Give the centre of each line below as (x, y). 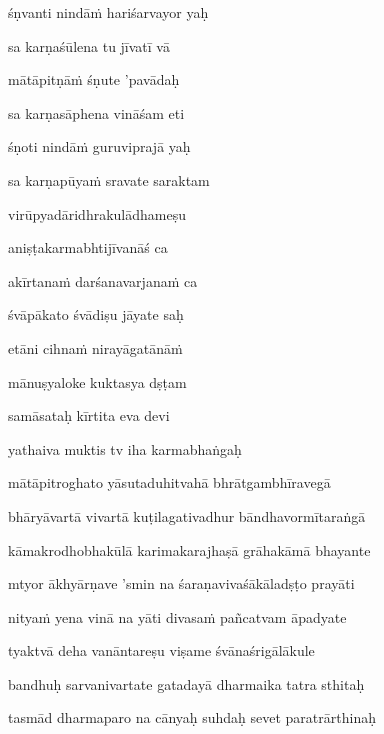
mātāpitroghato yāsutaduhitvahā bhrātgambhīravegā (169, 482)
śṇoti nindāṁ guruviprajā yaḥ (99, 146)
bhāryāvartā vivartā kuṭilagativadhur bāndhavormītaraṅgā (187, 515)
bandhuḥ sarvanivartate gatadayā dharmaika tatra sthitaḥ (186, 683)
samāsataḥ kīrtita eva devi (89, 415)
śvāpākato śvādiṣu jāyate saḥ (96, 314)
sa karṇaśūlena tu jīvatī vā (89, 45)
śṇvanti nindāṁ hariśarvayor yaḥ (108, 12)
